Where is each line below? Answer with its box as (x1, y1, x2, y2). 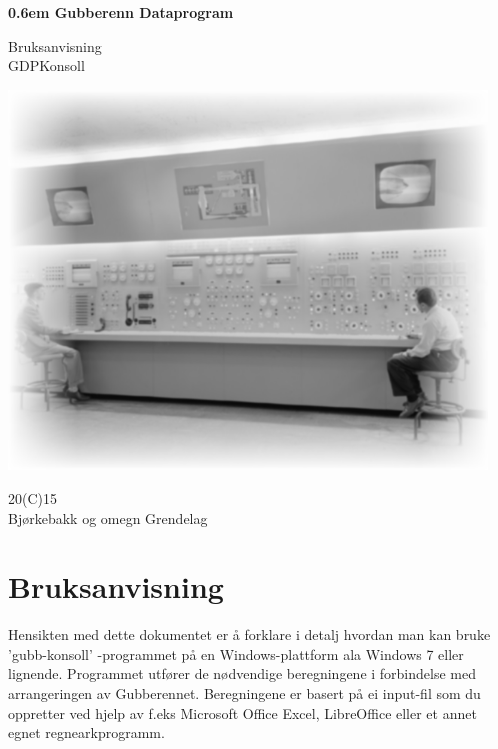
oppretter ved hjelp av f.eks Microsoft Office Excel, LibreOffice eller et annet (8, 702, 477, 723)
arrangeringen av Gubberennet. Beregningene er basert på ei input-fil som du (8, 683, 481, 703)
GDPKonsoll (8, 55, 85, 76)
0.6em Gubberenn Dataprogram (8, 2, 234, 22)
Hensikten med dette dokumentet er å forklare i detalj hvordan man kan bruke (8, 624, 491, 645)
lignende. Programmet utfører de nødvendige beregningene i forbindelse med (8, 663, 476, 684)
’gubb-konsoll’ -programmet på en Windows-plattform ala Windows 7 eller (8, 643, 464, 664)
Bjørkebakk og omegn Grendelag (8, 507, 208, 528)
